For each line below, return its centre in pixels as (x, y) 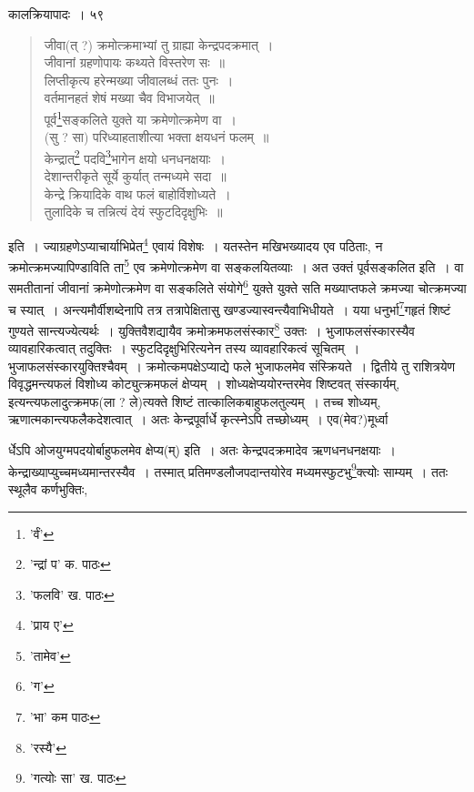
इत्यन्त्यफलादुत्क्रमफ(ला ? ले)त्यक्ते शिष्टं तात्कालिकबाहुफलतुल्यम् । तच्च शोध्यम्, (195, 401)
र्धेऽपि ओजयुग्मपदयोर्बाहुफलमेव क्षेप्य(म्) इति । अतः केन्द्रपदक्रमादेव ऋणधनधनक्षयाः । (202, 450)
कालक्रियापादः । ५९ (56, 14)
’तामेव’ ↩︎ (50, 655)
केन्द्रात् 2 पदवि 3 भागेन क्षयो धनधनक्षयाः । (135, 157)
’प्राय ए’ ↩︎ (51, 625)
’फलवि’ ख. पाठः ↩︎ (72, 594)
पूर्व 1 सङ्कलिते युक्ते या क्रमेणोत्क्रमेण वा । (140, 117)
